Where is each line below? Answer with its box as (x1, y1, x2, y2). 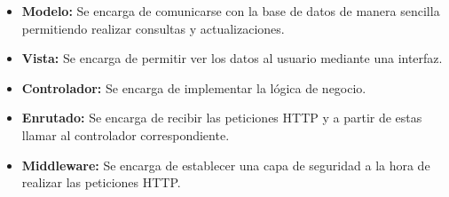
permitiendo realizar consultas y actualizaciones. (21, 19, 285, 37)
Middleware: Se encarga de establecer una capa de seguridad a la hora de (21, 155, 430, 174)
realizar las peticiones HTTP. (21, 173, 181, 192)
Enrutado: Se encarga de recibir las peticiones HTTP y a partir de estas (21, 108, 422, 127)
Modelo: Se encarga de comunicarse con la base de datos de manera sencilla (21, 2, 440, 20)
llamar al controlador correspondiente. (21, 125, 230, 144)
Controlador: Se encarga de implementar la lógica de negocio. (21, 78, 366, 97)
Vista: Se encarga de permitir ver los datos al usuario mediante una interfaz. (21, 49, 443, 67)
